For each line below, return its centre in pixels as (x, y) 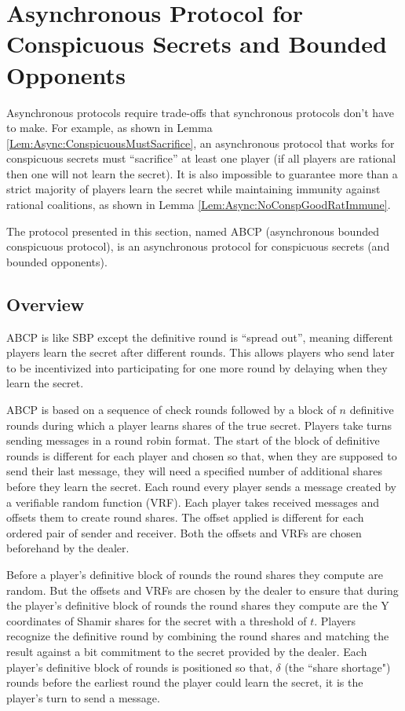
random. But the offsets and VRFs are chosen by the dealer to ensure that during (202, 590)
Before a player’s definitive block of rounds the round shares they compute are (195, 574)
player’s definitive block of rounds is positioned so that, (139, 667)
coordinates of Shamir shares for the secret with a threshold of (157, 620)
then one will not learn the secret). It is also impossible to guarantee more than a (202, 173)
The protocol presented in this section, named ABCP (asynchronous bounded (193, 231)
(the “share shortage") (337, 667)
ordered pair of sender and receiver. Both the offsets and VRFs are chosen (184, 532)
